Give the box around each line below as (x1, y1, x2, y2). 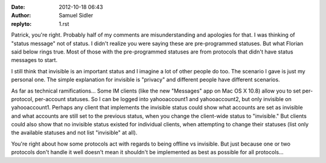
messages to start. (11, 57, 57, 64)
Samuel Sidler (59, 12, 94, 19)
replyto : (11, 20, 32, 27)
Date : (11, 4, 25, 10)
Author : (11, 12, 31, 19)
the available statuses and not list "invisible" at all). (11, 129, 138, 137)
